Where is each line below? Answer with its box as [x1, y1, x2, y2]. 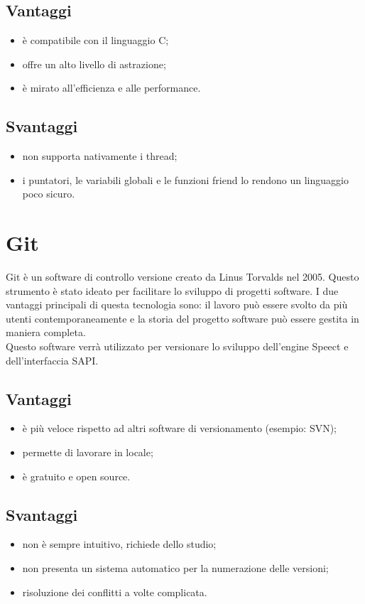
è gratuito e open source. [22, 468, 131, 483]
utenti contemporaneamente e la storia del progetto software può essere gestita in [6, 311, 359, 325]
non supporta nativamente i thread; [22, 149, 178, 163]
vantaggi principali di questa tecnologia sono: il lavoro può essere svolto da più [6, 297, 348, 312]
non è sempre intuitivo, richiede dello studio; [22, 536, 217, 551]
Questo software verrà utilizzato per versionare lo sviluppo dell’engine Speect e [6, 339, 349, 354]
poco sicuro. [22, 186, 75, 201]
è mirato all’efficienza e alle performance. [22, 80, 201, 95]
